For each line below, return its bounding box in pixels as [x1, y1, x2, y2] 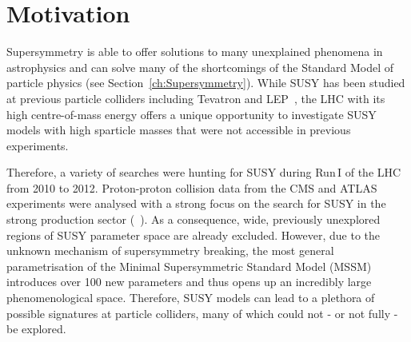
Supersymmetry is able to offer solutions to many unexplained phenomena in [6, 43, 383, 60]
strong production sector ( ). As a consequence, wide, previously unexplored [6, 211, 381, 228]
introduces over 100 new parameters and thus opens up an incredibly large [6, 273, 372, 290]
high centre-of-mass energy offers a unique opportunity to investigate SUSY [6, 105, 377, 122]
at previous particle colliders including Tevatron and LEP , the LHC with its [6, 89, 385, 106]
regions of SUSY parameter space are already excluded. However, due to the [6, 226, 381, 243]
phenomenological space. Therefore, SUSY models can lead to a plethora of [6, 289, 375, 306]
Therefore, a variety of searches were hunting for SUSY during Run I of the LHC [6, 164, 401, 181]
